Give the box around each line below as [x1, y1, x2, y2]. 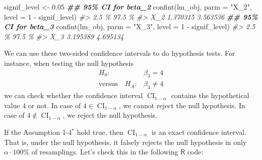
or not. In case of [28, 100, 81, 110]
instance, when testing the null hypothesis [4, 57, 134, 68]
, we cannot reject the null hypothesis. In [118, 100, 245, 110]
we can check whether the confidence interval [4, 90, 143, 101]
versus [98, 81, 118, 88]
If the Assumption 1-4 [4, 127, 72, 137]
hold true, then [77, 127, 123, 137]
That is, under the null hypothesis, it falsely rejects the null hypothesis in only [4, 136, 247, 147]
